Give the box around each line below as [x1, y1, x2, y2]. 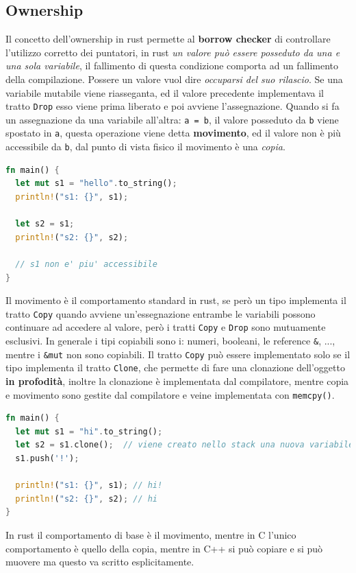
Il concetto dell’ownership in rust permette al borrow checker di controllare [5, 32, 331, 46]
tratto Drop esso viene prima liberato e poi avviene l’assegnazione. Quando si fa [5, 99, 340, 113]
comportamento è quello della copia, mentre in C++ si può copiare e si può [5, 541, 323, 555]
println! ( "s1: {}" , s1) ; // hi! [15, 480, 163, 491]
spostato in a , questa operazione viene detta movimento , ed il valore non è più [5, 126, 341, 140]
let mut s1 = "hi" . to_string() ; [15, 426, 163, 436]
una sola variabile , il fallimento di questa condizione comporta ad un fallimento [5, 58, 339, 73]
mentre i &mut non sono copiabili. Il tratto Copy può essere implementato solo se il [5, 347, 351, 361]
